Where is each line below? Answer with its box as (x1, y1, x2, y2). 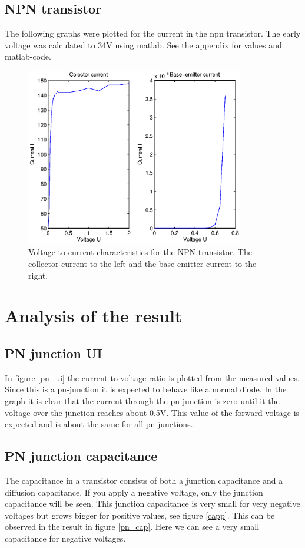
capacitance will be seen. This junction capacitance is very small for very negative (5, 497, 300, 510)
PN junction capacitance (5, 447, 158, 465)
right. (28, 269, 48, 281)
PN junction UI (5, 344, 102, 362)
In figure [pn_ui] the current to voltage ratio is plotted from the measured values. (5, 371, 300, 384)
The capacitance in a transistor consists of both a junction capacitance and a (5, 474, 283, 486)
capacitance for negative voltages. (5, 532, 126, 544)
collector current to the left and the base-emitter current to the (28, 258, 257, 270)
